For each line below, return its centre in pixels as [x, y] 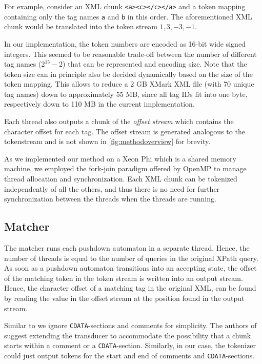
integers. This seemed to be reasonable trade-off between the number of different [130, 54]
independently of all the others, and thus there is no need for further [112, 188]
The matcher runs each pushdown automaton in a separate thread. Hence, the [127, 248]
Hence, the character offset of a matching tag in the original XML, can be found [130, 288]
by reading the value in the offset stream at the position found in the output [124, 298]
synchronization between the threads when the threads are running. [110, 199]
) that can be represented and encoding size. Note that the [155, 64]
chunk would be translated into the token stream [81, 26]
